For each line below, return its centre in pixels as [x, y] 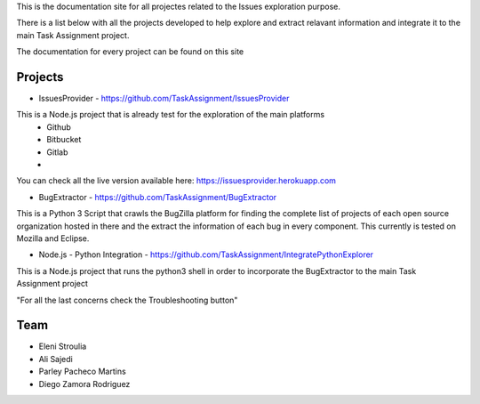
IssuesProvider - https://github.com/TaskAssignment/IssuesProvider [164, 99]
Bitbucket [64, 140]
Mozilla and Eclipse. [53, 238]
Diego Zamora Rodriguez [84, 384]
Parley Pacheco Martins [82, 372]
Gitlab [57, 152]
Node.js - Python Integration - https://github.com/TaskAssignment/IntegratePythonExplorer [206, 255]
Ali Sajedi [56, 359]
